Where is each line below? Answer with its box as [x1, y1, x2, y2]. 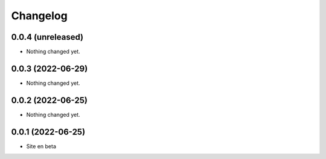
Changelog [11, 9, 68, 22]
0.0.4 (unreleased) [11, 32, 84, 42]
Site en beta [26, 142, 57, 150]
